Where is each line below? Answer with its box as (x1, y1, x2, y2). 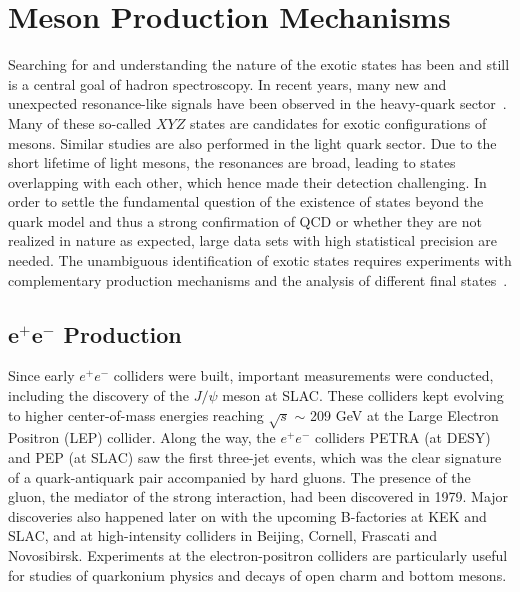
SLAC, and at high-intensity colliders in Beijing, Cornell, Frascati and (8, 525, 438, 546)
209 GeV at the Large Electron (310, 404, 499, 425)
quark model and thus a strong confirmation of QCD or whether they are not (8, 210, 482, 231)
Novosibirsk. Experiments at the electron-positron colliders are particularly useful (8, 544, 508, 565)
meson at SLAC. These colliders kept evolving (222, 385, 504, 406)
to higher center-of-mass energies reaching (8, 404, 264, 425)
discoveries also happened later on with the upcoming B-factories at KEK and (8, 505, 487, 526)
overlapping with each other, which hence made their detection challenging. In (8, 171, 487, 192)
